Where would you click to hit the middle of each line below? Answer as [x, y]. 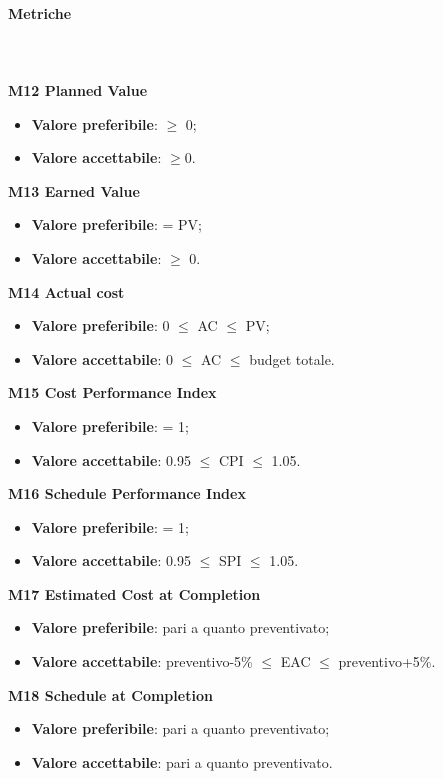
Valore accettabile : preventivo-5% [142, 661]
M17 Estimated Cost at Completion [134, 593]
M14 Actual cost [66, 291]
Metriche [40, 12]
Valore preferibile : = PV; [116, 224]
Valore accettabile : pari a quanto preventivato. [182, 761]
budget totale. [292, 358]
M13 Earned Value [74, 190]
